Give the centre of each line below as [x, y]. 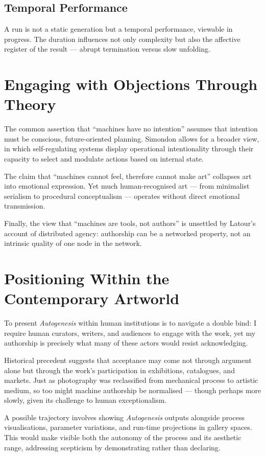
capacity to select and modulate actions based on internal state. [104, 159]
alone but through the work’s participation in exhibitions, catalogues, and [119, 370]
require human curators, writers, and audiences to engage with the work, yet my [130, 333]
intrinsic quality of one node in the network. [73, 243]
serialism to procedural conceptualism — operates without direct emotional [122, 196]
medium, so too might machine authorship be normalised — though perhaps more [133, 390]
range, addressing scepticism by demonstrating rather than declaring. [112, 447]
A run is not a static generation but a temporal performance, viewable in [118, 29]
